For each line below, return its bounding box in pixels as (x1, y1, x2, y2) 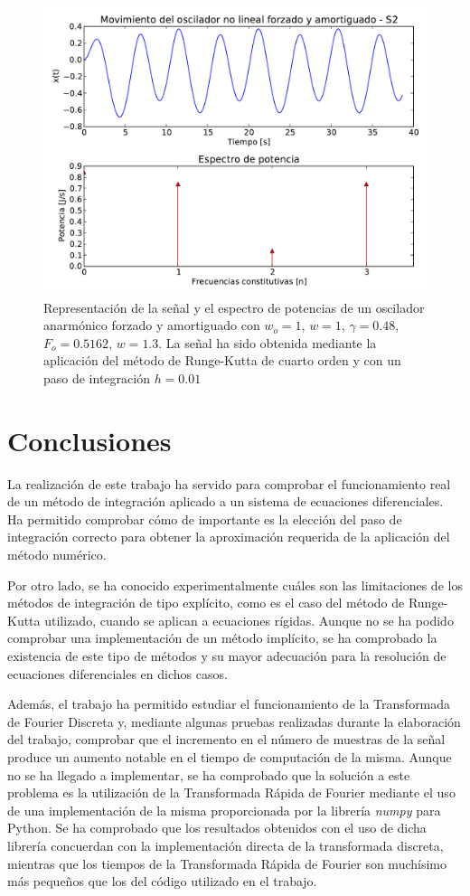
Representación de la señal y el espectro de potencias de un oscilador (43, 297, 425, 316)
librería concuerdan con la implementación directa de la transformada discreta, (7, 835, 444, 854)
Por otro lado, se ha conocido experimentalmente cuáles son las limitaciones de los (7, 575, 463, 594)
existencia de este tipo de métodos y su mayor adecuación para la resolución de (7, 646, 446, 665)
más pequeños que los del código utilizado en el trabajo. (7, 872, 317, 891)
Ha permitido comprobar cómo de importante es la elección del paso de (7, 509, 402, 528)
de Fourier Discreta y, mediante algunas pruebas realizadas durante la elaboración (7, 712, 461, 731)
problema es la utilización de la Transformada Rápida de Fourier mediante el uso (7, 783, 456, 802)
